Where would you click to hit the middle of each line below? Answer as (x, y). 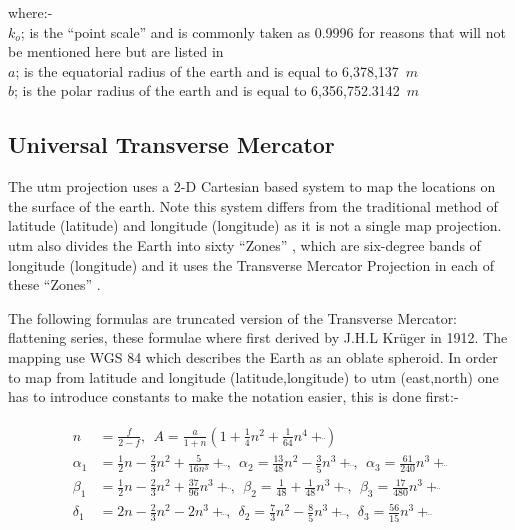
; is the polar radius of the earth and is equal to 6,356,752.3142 (207, 90)
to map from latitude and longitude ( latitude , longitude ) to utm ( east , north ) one (253, 376)
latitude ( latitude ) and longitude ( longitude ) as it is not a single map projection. (255, 225)
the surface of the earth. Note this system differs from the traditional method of (253, 205)
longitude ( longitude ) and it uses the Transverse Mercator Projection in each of (251, 264)
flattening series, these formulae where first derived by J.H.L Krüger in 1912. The (258, 337)
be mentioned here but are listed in (116, 51)
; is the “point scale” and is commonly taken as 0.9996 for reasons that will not (263, 31)
